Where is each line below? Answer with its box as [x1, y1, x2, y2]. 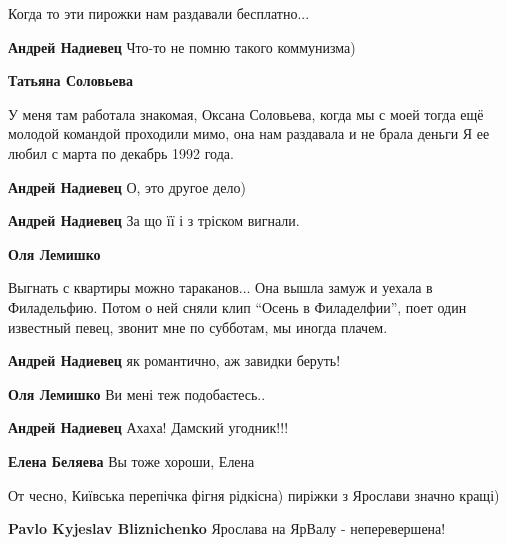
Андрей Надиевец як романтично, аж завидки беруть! [8, 350, 341, 371]
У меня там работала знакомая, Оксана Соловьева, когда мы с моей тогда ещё [8, 103, 484, 124]
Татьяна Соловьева [8, 70, 134, 91]
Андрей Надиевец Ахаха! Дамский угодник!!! [8, 417, 289, 438]
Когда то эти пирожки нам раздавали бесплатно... [8, 3, 310, 23]
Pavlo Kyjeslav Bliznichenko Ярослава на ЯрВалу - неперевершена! [8, 518, 446, 539]
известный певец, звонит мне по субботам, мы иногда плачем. [8, 316, 388, 337]
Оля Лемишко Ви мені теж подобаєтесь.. [8, 383, 266, 404]
